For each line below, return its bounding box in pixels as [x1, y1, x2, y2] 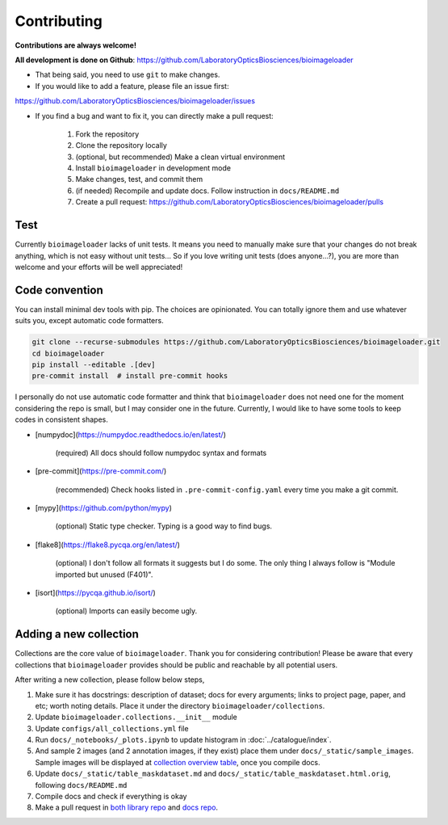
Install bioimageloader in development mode [75, 163, 232, 173]
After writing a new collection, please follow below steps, [15, 675, 205, 684]
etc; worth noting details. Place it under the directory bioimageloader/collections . [35, 701, 325, 710]
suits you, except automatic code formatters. [15, 316, 165, 326]
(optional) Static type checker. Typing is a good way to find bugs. [55, 521, 273, 531]
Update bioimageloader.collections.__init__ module [35, 712, 237, 722]
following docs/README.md [35, 780, 128, 789]
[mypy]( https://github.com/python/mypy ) [35, 503, 173, 513]
